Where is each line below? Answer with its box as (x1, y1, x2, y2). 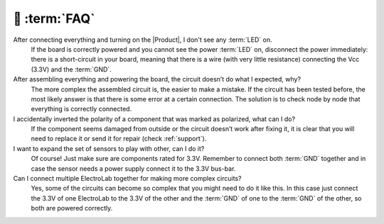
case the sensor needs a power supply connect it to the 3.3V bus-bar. (31, 164, 236, 173)
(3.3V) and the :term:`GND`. (31, 65, 112, 74)
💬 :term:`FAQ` (13, 11, 95, 26)
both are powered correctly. (31, 204, 113, 213)
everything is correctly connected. (31, 105, 132, 113)
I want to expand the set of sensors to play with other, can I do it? (13, 144, 205, 152)
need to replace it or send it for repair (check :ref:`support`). (31, 135, 207, 143)
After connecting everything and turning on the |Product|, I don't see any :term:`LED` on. (13, 35, 272, 44)
